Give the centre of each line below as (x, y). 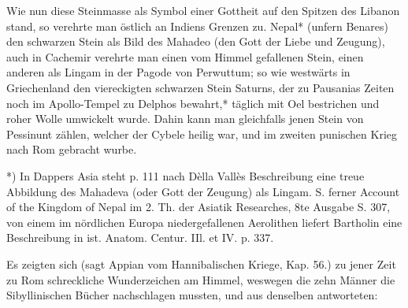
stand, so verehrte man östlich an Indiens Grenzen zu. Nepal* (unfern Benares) (198, 26)
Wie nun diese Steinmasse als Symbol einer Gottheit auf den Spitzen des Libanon (203, 10)
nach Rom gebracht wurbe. (72, 149)
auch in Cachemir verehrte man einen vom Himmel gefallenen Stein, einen (185, 56)
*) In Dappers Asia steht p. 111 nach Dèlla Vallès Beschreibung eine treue (185, 175)
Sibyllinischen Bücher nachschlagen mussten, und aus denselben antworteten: (192, 295)
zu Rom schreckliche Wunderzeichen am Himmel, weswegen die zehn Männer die (201, 279)
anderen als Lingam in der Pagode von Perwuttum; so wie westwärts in (178, 72)
